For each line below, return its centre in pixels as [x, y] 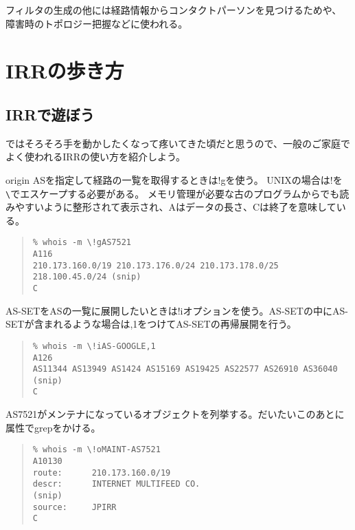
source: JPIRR [75, 507]
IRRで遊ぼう [50, 114]
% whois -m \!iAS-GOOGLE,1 [94, 346]
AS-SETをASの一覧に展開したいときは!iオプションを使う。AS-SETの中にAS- [177, 310]
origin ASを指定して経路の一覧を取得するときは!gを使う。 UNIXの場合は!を [174, 179]
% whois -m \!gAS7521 [82, 243]
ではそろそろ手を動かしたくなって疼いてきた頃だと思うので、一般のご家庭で [178, 143]
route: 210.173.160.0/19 [102, 473]
